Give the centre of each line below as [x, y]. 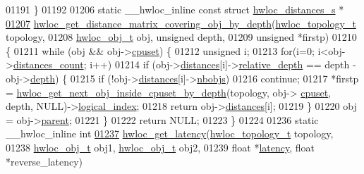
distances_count [48, 64]
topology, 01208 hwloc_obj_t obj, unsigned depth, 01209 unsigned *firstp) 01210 [181, 37]
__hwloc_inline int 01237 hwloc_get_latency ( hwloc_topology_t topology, [170, 133]
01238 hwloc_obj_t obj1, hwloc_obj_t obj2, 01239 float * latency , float [160, 147]
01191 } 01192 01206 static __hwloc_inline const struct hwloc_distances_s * [175, 9]
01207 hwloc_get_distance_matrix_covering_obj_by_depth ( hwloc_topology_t [181, 23]
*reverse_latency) [44, 161]
